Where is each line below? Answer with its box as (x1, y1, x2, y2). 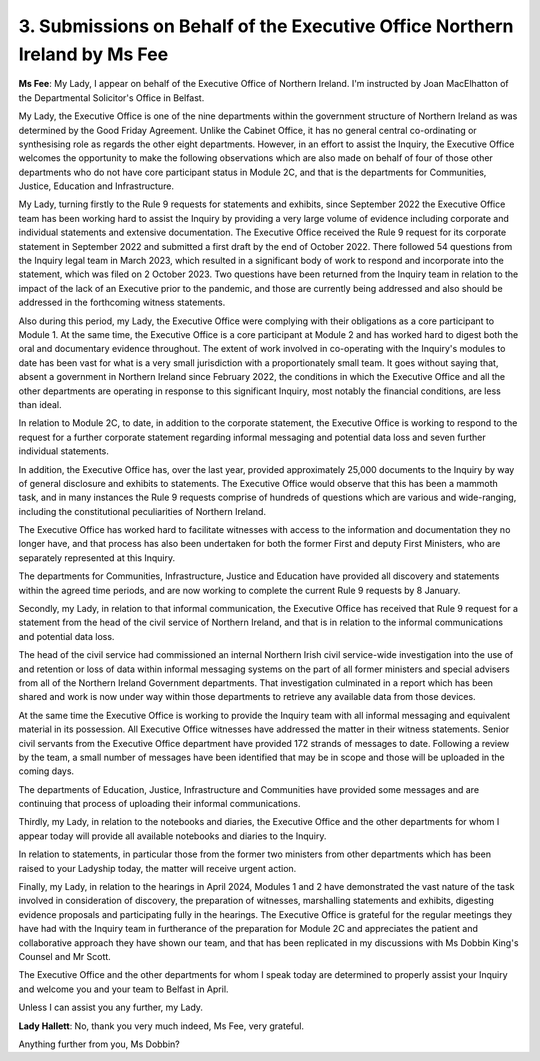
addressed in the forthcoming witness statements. (18, 296, 226, 309)
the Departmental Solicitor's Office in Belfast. (18, 91, 205, 104)
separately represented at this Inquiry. (18, 551, 176, 564)
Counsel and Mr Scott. (18, 951, 112, 962)
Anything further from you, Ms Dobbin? (18, 1038, 180, 1050)
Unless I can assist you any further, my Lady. (18, 1001, 204, 1014)
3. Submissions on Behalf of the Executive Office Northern (18, 15, 514, 37)
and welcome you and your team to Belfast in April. (18, 983, 229, 995)
